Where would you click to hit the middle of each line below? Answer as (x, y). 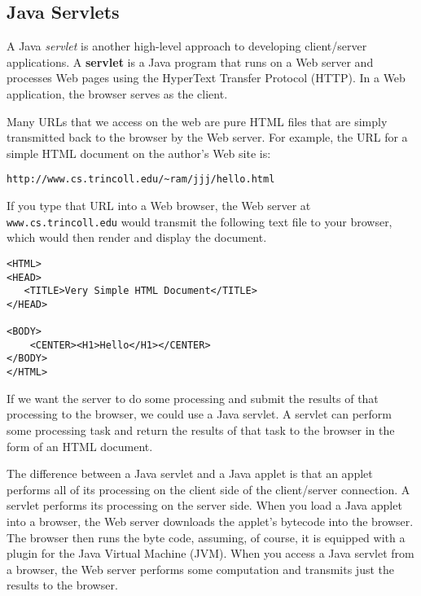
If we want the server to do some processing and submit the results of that (193, 398)
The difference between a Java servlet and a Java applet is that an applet (190, 473)
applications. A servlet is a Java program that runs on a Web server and (190, 61)
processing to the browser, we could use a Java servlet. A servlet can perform (199, 414)
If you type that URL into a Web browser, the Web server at (159, 206)
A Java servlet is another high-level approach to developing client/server (187, 46)
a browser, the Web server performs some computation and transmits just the (201, 569)
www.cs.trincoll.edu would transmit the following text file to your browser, (200, 221)
